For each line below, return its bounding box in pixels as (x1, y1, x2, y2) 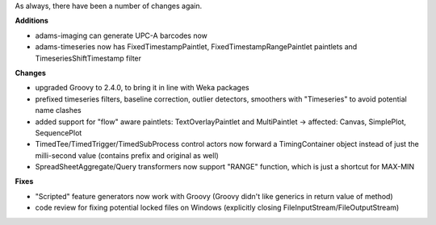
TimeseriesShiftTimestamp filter (35, 53, 141, 63)
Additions (15, 16, 48, 26)
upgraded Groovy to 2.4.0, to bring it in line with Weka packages (35, 83, 249, 93)
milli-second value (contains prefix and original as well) (35, 150, 220, 160)
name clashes (35, 106, 82, 115)
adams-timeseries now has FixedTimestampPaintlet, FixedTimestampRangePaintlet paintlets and (35, 42, 358, 52)
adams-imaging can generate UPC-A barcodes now (35, 31, 208, 40)
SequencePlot (35, 127, 82, 137)
